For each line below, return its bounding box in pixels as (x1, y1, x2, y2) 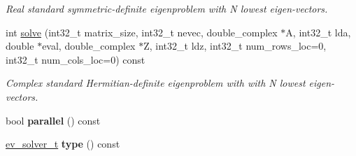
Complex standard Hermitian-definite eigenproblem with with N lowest (6, 76, 306, 90)
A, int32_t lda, (285, 24, 351, 39)
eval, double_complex (42, 38, 136, 53)
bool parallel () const (6, 113, 101, 127)
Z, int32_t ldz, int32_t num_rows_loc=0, (143, 38, 327, 53)
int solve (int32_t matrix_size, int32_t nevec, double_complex (6, 24, 278, 39)
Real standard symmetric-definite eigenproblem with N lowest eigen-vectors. (6, 1, 328, 15)
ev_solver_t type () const (6, 136, 120, 151)
